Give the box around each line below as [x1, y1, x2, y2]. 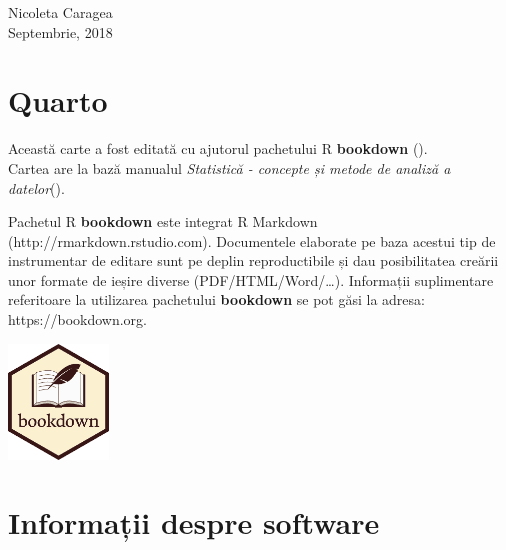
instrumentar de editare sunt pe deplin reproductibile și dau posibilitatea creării [8, 250, 499, 271]
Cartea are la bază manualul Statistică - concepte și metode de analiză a [8, 157, 451, 178]
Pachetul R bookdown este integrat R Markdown [8, 211, 318, 232]
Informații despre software [8, 502, 380, 543]
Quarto [8, 80, 108, 121]
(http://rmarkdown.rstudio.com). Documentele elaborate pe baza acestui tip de [8, 230, 496, 251]
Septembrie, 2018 [8, 21, 113, 42]
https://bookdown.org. [8, 309, 147, 330]
